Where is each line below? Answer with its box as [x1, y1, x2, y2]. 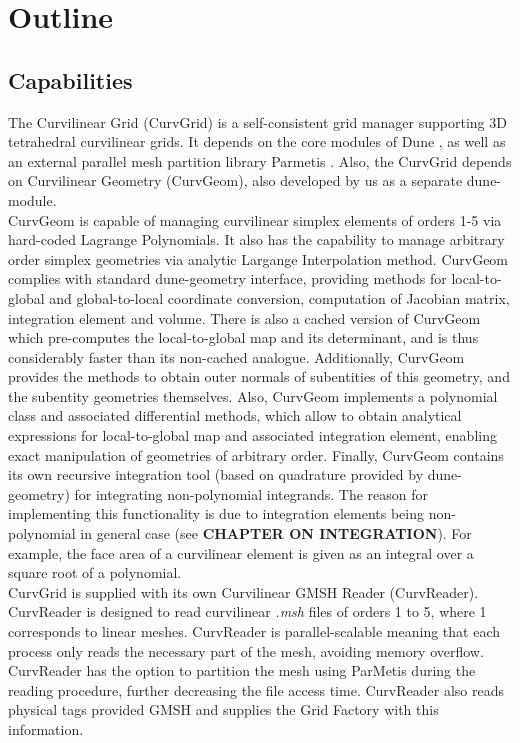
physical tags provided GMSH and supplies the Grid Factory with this [8, 699, 439, 720]
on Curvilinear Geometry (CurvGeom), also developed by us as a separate [8, 170, 463, 191]
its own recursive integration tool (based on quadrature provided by [8, 464, 424, 485]
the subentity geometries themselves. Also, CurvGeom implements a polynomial [8, 385, 498, 406]
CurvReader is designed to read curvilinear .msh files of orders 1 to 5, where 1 [8, 601, 487, 622]
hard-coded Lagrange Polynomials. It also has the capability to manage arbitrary [8, 229, 505, 250]
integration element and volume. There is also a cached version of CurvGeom [8, 307, 481, 328]
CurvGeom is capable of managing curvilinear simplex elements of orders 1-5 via [8, 209, 502, 230]
